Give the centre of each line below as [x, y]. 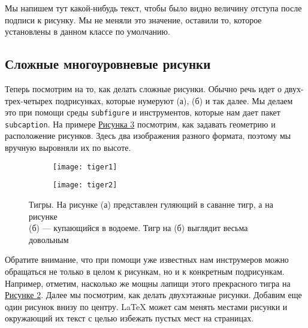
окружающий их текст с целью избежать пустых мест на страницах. [129, 318]
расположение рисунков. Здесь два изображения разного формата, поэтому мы [148, 136]
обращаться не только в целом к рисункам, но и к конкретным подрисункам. [145, 271]
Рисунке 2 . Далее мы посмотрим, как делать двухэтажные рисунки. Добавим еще [153, 295]
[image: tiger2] [85, 185]
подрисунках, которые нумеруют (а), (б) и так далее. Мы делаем [174, 100]
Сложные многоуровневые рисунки [108, 64]
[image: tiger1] [85, 167]
